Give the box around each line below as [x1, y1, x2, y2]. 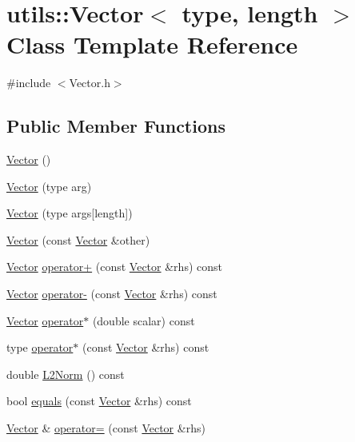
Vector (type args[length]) [6, 205, 133, 221]
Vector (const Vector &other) [6, 231, 150, 248]
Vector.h [69, 74, 110, 91]
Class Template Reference [6, 28, 298, 61]
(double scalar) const [92, 312, 195, 329]
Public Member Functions [6, 113, 225, 138]
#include [6, 74, 51, 91]
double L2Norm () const [6, 365, 125, 382]
